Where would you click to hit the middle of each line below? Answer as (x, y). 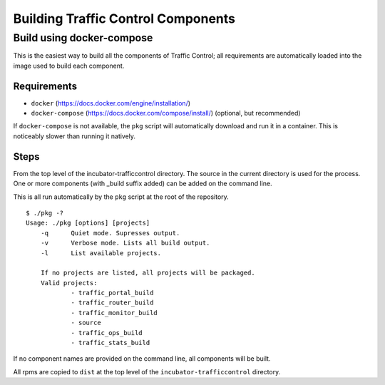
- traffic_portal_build (112, 293)
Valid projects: (69, 283)
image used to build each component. (69, 66)
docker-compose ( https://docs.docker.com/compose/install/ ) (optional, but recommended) (166, 113)
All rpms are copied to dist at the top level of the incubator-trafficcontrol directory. (147, 371)
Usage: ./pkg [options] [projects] (88, 223)
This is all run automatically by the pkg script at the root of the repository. (121, 197)
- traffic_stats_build (111, 343)
